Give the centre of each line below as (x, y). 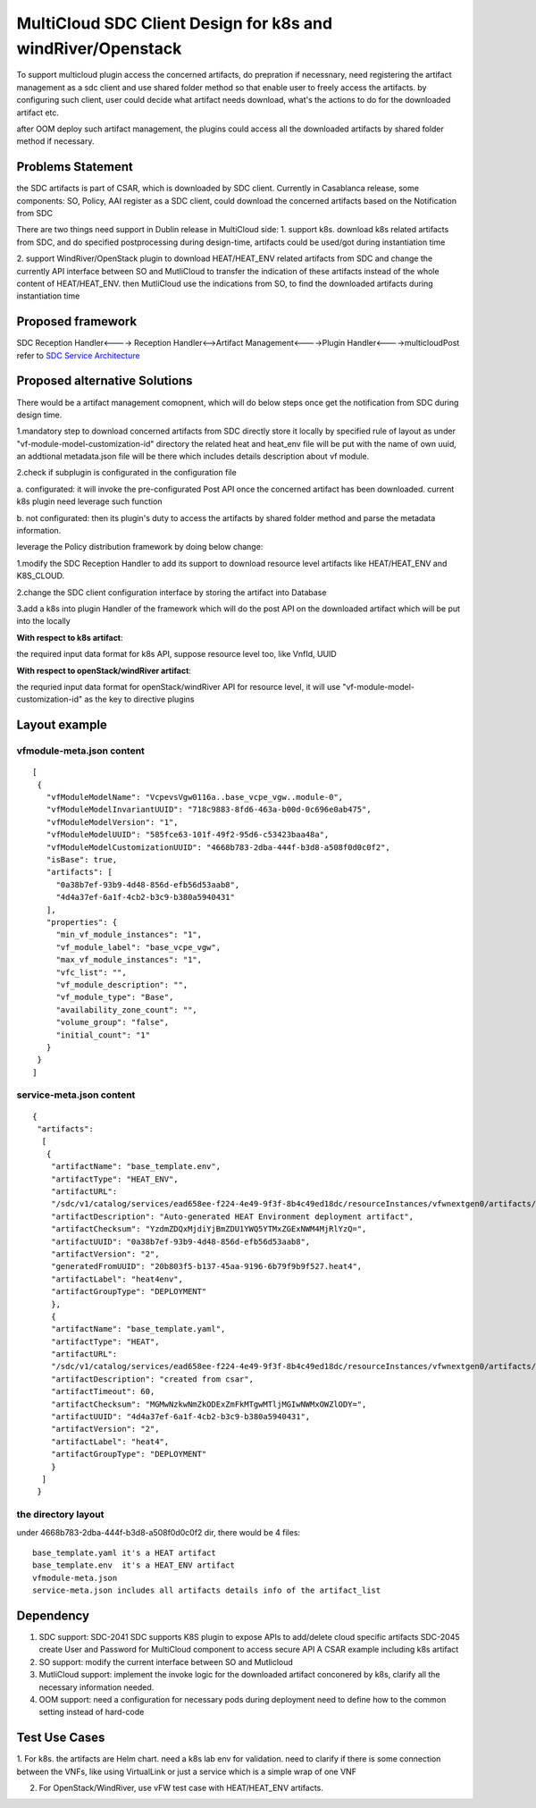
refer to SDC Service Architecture (78, 355)
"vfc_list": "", (91, 972)
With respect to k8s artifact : (70, 637)
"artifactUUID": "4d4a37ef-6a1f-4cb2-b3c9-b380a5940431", (180, 1417)
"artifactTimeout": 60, (103, 1392)
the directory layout (60, 1515)
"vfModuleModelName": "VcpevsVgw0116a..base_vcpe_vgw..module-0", (195, 797)
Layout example (62, 725)
